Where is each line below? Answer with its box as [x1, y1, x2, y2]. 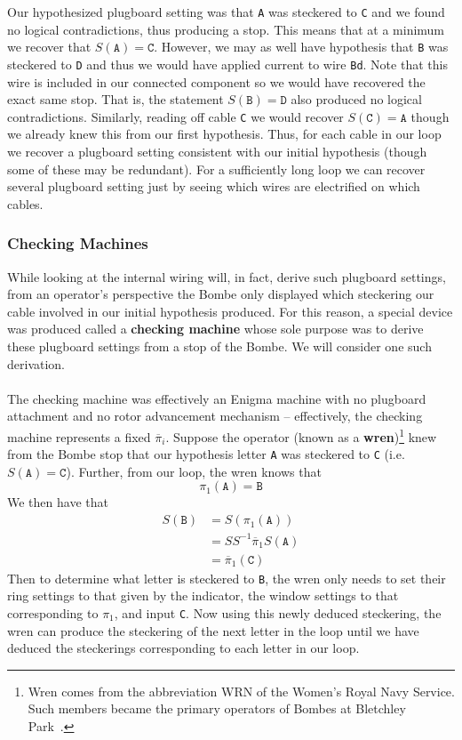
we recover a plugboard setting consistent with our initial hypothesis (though [7, 142, 427, 160]
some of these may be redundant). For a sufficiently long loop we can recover [7, 159, 426, 178]
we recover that [7, 37, 92, 56]
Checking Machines [7, 232, 148, 254]
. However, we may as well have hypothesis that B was [154, 37, 449, 56]
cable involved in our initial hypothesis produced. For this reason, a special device [7, 302, 453, 320]
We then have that [7, 493, 108, 511]
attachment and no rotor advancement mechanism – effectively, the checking [7, 406, 423, 425]
